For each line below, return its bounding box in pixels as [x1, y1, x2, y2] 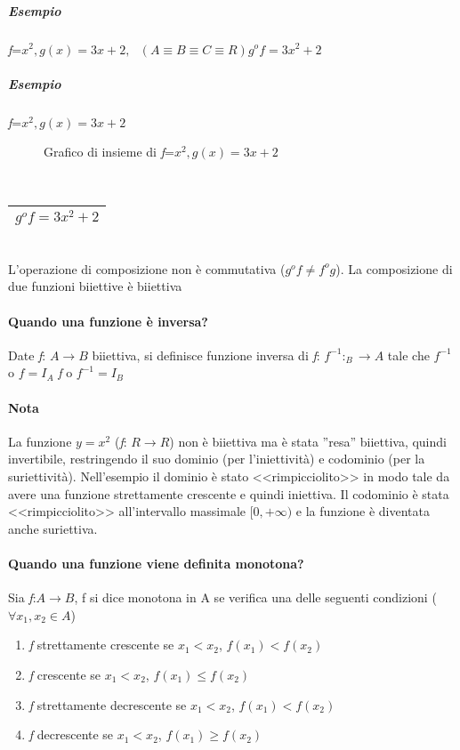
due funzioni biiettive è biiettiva [8, 277, 182, 295]
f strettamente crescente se [28, 635, 174, 654]
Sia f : [8, 588, 36, 607]
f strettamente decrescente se [28, 695, 187, 714]
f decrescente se [28, 725, 114, 744]
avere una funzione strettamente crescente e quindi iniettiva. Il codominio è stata [8, 484, 449, 503]
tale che [387, 345, 430, 364]
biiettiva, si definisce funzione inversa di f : [92, 345, 320, 364]
